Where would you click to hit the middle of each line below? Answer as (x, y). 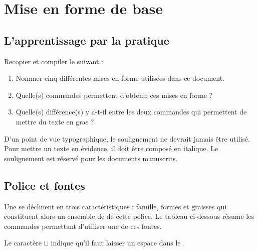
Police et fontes (45, 185)
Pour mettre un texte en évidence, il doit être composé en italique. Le (111, 148)
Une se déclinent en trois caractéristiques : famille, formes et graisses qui (115, 206)
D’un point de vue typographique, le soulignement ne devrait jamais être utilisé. (127, 138)
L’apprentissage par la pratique (87, 40)
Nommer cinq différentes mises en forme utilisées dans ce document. (120, 78)
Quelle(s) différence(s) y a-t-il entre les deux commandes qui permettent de (131, 112)
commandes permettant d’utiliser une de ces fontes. (83, 226)
